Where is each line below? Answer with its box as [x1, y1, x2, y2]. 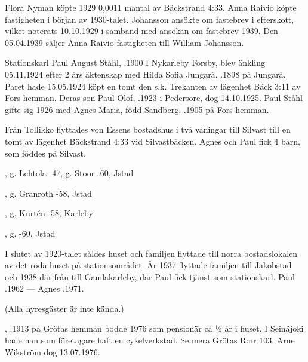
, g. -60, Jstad [5, 226, 56, 239]
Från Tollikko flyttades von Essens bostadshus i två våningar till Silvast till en [5, 123, 291, 136]
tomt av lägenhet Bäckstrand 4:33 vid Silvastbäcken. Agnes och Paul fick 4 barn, [5, 134, 300, 147]
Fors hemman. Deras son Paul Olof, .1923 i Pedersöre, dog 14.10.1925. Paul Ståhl [5, 91, 303, 104]
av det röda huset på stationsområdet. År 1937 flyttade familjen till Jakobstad [5, 259, 292, 271]
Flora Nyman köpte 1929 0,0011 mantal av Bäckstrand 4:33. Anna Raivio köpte [5, 1, 297, 13]
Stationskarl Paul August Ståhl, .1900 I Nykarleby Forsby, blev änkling [5, 56, 265, 69]
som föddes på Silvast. [5, 146, 86, 159]
